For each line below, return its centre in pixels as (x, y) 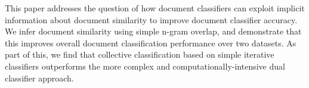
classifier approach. (39, 78)
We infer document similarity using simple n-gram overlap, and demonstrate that (153, 31)
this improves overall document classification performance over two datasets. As (151, 43)
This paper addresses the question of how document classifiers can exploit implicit (155, 8)
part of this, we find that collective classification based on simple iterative (140, 54)
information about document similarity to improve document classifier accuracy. (151, 19)
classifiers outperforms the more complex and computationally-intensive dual (145, 66)
